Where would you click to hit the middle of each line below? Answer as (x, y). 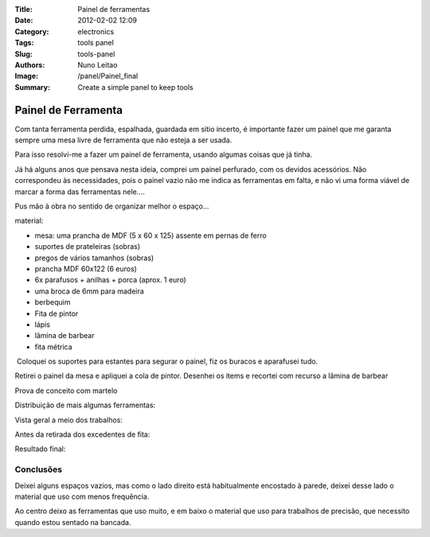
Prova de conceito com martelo (66, 391)
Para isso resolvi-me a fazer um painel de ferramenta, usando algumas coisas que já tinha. (164, 154)
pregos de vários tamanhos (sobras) (94, 258)
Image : (27, 76)
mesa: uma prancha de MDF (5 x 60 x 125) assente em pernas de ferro (150, 235)
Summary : (33, 87)
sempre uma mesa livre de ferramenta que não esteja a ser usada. (123, 140)
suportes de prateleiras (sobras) (88, 247)
